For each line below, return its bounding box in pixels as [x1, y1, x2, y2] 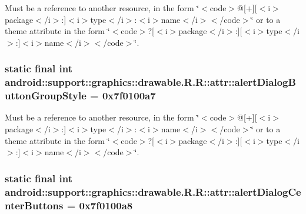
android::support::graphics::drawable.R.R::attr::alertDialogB [5, 75, 296, 89]
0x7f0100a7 [102, 88, 156, 103]
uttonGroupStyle [5, 88, 87, 103]
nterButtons [5, 198, 64, 212]
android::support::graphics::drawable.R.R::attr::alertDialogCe [5, 184, 301, 199]
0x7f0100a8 [79, 198, 133, 212]
